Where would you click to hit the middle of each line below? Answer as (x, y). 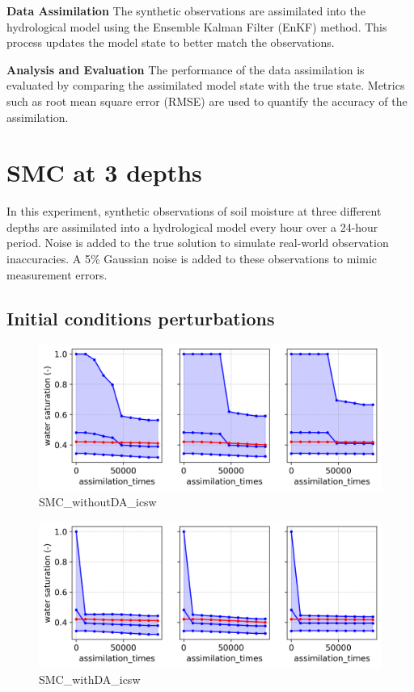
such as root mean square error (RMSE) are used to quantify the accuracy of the (207, 101)
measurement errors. (57, 274)
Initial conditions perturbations (141, 318)
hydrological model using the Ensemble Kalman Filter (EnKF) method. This (197, 26)
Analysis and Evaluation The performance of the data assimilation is (186, 69)
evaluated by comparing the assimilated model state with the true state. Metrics (206, 85)
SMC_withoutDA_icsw (98, 502)
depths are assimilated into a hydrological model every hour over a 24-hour (192, 226)
